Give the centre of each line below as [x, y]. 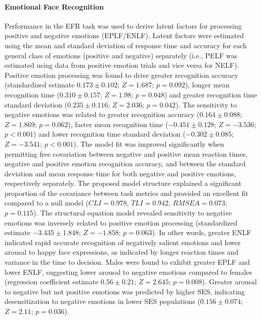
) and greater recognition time [211, 94]
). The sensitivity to [206, 104]
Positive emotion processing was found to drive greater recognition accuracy [121, 75]
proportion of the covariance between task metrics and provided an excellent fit [126, 193]
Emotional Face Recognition [54, 6]
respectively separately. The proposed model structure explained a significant [123, 183]
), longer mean [207, 85]
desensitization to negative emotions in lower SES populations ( [102, 301]
